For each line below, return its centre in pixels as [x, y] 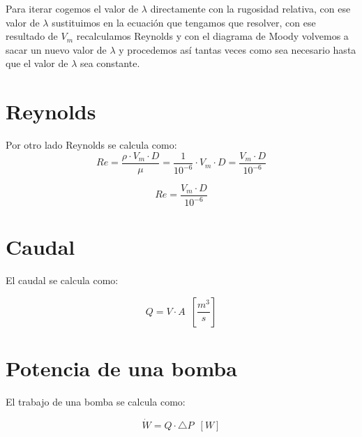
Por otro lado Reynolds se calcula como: [91, 145]
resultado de [32, 36]
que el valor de [37, 63]
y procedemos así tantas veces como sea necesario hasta [237, 49]
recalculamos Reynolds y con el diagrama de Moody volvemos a [212, 36]
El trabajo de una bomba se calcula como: [96, 401]
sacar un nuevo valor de [56, 49]
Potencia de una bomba [121, 368]
